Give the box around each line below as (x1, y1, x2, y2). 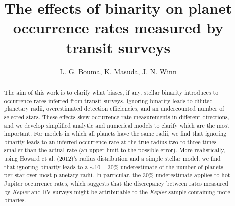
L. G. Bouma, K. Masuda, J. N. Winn (60, 66, 177, 76)
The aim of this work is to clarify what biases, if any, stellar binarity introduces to (4, 88, 219, 96)
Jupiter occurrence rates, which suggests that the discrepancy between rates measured (4, 179, 228, 188)
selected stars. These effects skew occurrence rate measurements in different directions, (4, 112, 230, 121)
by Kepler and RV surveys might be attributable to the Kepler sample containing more (4, 187, 230, 196)
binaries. (4, 196, 26, 204)
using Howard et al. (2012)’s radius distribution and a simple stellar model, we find (4, 154, 221, 163)
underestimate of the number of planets (120, 162, 223, 171)
